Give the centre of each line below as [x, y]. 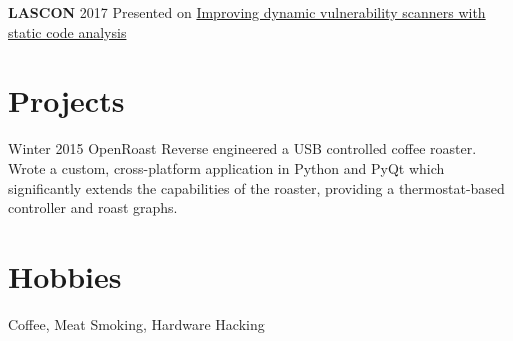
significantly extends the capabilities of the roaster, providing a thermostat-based [256, 187]
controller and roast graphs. [93, 207]
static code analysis [67, 31]
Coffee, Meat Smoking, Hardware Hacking [136, 323]
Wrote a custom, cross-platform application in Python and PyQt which [226, 167]
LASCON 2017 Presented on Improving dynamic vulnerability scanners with [247, 12]
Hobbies [65, 275]
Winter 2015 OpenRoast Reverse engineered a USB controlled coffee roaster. [242, 148]
